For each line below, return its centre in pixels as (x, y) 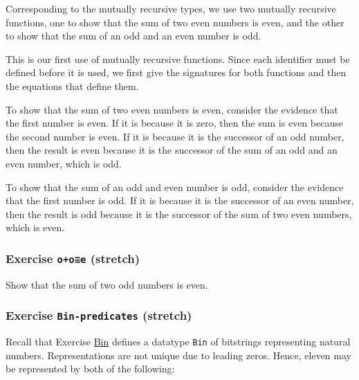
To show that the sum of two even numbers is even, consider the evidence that (172, 109)
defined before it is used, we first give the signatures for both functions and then (176, 72)
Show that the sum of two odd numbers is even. (107, 284)
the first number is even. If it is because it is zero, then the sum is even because (174, 123)
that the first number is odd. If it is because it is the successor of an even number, (180, 200)
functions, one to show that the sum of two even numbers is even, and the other (175, 22)
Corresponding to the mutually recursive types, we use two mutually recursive (171, 8)
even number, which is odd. (64, 163)
